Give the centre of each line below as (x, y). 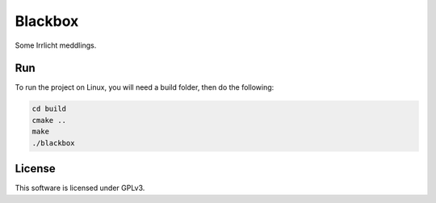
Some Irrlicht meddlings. (56, 45)
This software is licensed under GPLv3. (80, 188)
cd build (49, 109)
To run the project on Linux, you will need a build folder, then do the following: (145, 87)
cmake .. (49, 120)
